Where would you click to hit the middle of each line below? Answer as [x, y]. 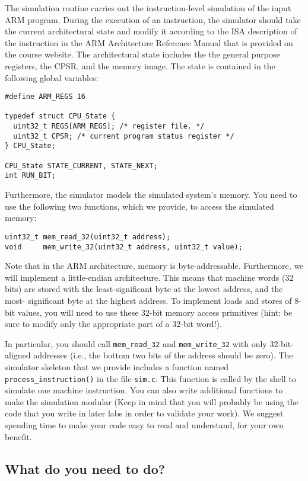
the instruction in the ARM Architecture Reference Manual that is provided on [149, 42]
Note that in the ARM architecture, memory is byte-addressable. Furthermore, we [154, 266]
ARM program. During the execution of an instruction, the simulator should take [153, 19]
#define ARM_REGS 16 [45, 97]
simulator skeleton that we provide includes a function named [117, 366]
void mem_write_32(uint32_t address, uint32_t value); [124, 247]
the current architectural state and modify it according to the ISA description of [151, 31]
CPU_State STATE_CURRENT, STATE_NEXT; [81, 166]
